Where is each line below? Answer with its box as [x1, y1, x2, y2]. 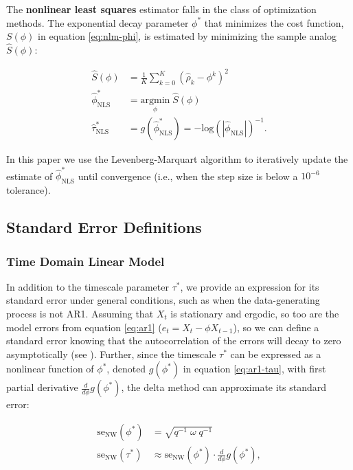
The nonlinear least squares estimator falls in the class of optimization [6, 2, 317, 16]
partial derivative [6, 380, 78, 394]
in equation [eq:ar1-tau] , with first [183, 361, 326, 376]
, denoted [106, 361, 146, 376]
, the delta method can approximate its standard [121, 380, 327, 394]
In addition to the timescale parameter [6, 279, 169, 293]
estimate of [6, 168, 53, 183]
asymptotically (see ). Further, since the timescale [6, 346, 216, 361]
